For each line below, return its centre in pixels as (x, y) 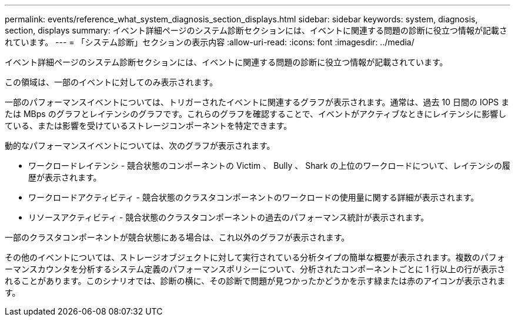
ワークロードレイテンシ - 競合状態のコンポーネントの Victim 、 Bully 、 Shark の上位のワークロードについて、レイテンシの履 (269, 165)
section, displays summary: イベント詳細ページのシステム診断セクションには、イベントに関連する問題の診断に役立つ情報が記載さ (256, 30)
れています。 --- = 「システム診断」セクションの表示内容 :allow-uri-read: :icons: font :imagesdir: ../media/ (210, 42)
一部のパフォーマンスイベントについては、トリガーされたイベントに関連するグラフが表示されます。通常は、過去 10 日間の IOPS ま (257, 102)
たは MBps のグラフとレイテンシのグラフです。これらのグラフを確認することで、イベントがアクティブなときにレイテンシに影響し (256, 114)
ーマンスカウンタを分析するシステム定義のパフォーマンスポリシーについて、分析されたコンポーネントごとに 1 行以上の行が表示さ (255, 269)
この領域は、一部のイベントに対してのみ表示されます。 (111, 82)
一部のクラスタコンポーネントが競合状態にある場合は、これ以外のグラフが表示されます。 (177, 237)
